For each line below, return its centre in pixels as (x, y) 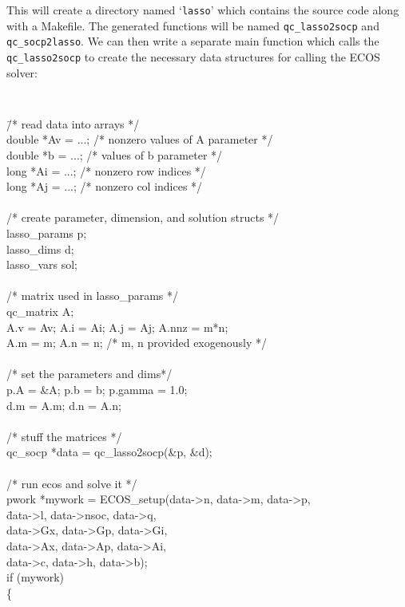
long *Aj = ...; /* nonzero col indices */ (105, 186)
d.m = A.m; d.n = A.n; (64, 405)
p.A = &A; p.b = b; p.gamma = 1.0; (97, 389)
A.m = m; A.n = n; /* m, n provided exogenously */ (137, 343)
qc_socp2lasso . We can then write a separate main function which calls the (193, 41)
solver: (22, 72)
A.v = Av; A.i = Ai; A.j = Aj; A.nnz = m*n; (117, 327)
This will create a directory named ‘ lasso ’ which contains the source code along (203, 10)
